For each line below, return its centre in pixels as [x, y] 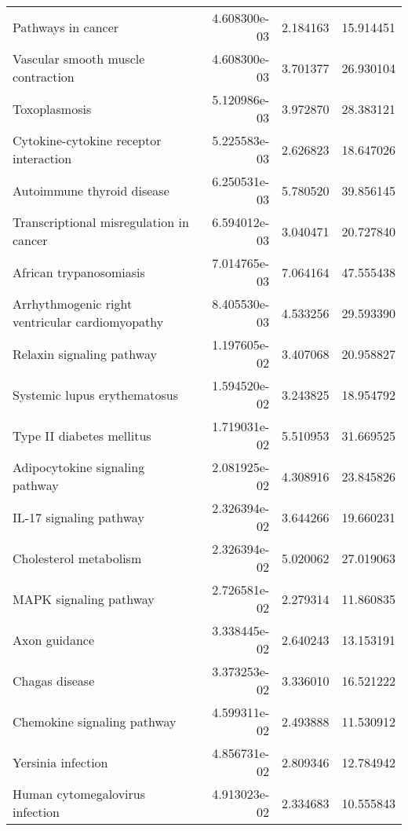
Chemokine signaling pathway [95, 721]
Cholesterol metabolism [77, 558]
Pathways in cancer [66, 27]
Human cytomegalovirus [79, 794]
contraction [44, 77]
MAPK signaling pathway [84, 599]
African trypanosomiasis [79, 272]
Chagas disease [54, 680]
